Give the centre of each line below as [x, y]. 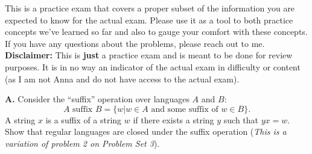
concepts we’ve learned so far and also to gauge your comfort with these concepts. [156, 32]
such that [241, 119]
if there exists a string [174, 119]
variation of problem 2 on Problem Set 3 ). [82, 143]
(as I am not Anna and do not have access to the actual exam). [122, 79]
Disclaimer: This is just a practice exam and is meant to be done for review [149, 55]
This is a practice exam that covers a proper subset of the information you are [150, 8]
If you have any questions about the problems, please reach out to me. [135, 43]
